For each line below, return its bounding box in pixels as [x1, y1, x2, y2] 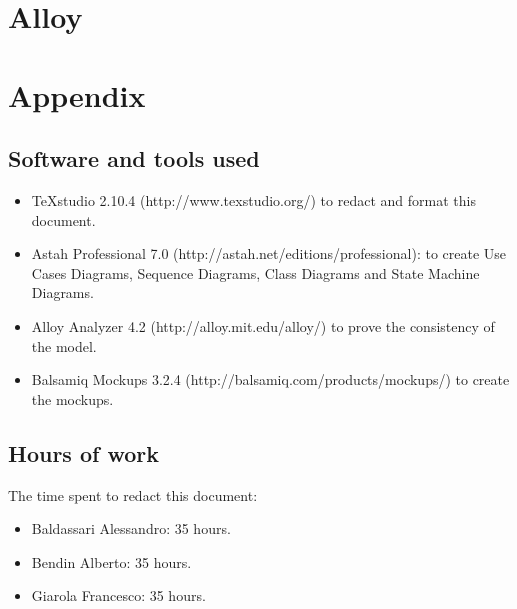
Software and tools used [8, 143, 260, 174]
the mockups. [31, 388, 114, 409]
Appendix [8, 74, 146, 115]
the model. [31, 335, 97, 356]
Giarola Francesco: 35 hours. [31, 585, 206, 606]
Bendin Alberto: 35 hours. [31, 551, 192, 572]
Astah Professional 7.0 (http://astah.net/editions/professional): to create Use [31, 243, 507, 264]
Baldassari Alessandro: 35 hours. [31, 518, 231, 539]
